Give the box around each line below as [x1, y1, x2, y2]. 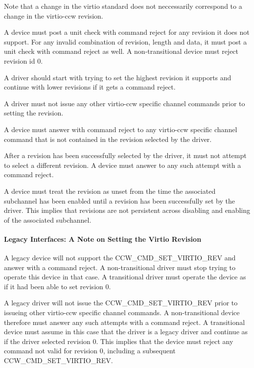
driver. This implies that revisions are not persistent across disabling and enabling [4, 205, 251, 215]
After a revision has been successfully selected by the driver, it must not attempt [4, 150, 247, 161]
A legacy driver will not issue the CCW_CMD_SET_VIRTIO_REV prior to [4, 298, 238, 308]
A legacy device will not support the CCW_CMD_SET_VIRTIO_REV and [4, 253, 236, 263]
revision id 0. [4, 55, 43, 66]
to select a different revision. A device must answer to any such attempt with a [4, 160, 241, 170]
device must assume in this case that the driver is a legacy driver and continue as [4, 326, 248, 337]
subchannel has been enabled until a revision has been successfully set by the [4, 195, 235, 206]
